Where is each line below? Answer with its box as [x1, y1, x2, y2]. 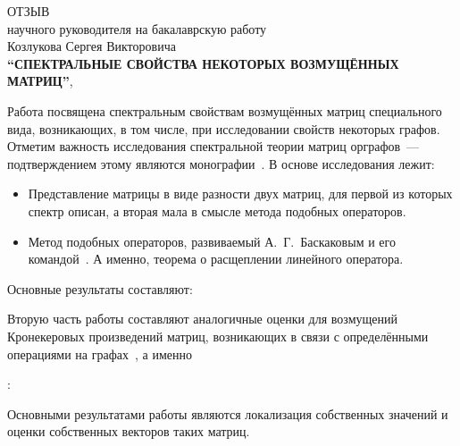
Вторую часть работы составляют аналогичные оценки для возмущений [7, 309, 397, 328]
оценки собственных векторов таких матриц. [7, 422, 250, 441]
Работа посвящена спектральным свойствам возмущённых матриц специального [7, 101, 442, 120]
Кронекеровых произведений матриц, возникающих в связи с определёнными [7, 326, 429, 345]
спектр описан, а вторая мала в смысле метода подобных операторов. [28, 201, 406, 220]
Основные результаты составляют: [7, 279, 193, 298]
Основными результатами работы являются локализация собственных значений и [7, 404, 448, 423]
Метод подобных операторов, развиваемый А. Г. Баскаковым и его [28, 231, 396, 250]
